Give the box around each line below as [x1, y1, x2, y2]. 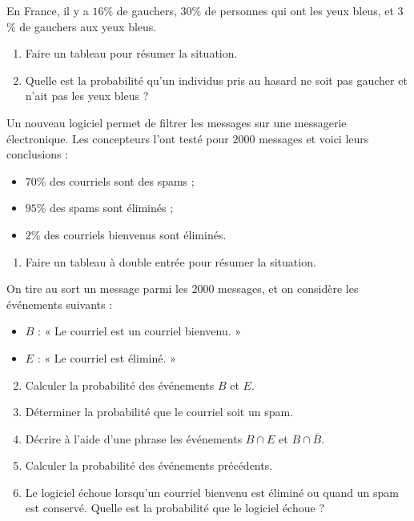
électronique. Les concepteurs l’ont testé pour [6, 130, 229, 146]
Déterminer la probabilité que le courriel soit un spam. [25, 403, 294, 420]
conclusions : [6, 146, 69, 162]
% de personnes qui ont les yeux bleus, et [191, 2, 394, 18]
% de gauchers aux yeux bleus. [6, 18, 157, 34]
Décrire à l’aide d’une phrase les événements [25, 430, 243, 447]
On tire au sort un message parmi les [6, 280, 188, 297]
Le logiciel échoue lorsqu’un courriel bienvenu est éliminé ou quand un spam [25, 483, 399, 500]
